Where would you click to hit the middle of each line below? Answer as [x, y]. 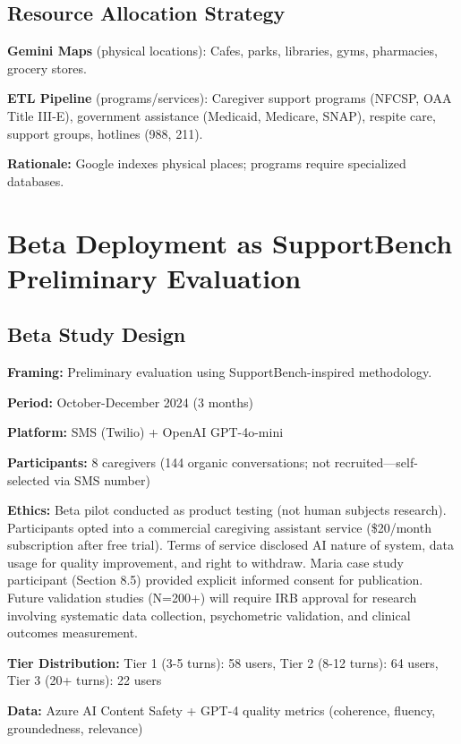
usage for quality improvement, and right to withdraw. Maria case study [206, 562]
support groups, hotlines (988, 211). [105, 133]
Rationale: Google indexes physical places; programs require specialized [207, 163]
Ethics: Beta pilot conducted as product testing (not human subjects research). [227, 510]
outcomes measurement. [73, 633]
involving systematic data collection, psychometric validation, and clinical [209, 615]
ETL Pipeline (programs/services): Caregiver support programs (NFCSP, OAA [230, 98]
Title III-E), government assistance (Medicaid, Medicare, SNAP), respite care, [222, 115]
